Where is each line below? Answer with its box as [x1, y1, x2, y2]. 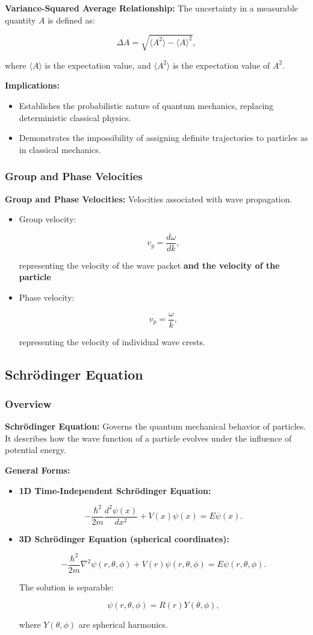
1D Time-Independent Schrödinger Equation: [19, 484, 211, 496]
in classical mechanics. [19, 143, 101, 155]
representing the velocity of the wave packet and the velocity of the [19, 258, 280, 271]
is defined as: [48, 13, 95, 26]
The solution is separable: [19, 580, 114, 593]
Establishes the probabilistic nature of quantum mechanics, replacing [19, 99, 274, 111]
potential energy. [5, 443, 66, 456]
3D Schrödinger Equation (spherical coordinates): [19, 532, 230, 545]
